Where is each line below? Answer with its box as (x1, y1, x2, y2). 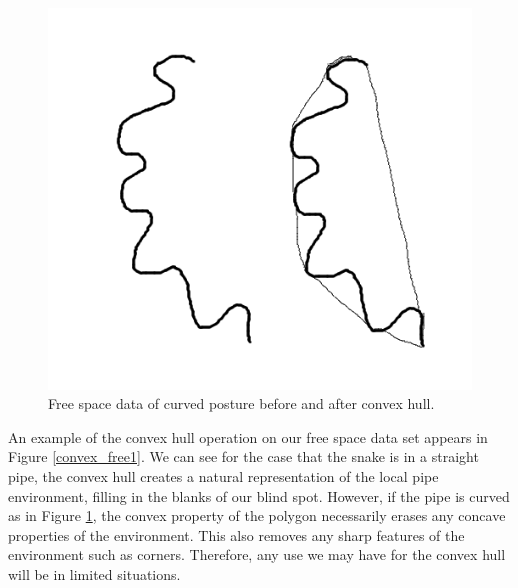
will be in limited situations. (8, 563, 181, 584)
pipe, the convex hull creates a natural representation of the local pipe (8, 465, 439, 486)
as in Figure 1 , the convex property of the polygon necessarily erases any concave (8, 505, 506, 526)
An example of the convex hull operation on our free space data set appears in (8, 426, 488, 447)
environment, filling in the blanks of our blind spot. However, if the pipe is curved (8, 485, 510, 506)
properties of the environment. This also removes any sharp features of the (8, 524, 465, 545)
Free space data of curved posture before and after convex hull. (48, 393, 435, 414)
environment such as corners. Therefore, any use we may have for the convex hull (8, 544, 506, 565)
